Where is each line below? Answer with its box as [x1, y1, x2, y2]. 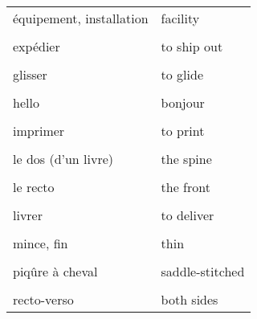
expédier [13, 37, 60, 55]
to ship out [161, 37, 223, 55]
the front [161, 178, 210, 196]
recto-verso [13, 290, 74, 309]
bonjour [161, 93, 205, 112]
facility [161, 9, 200, 27]
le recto [13, 178, 55, 196]
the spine [161, 149, 212, 168]
